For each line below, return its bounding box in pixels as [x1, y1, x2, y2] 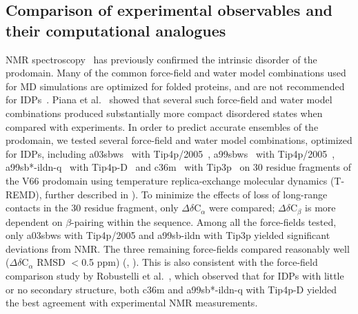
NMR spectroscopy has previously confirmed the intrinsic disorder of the [6, 52, 317, 66]
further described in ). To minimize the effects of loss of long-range [45, 187, 328, 201]
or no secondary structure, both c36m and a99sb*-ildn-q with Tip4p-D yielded [6, 282, 337, 296]
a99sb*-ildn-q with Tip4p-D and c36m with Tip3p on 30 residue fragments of [6, 160, 352, 174]
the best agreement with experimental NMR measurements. [6, 295, 258, 310]
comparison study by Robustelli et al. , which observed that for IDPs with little [6, 268, 344, 282]
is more [305, 200, 336, 215]
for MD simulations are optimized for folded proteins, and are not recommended [6, 78, 345, 93]
